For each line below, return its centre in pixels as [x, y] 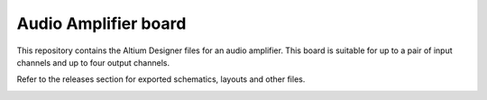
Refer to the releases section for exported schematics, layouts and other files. [161, 79]
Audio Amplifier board [101, 23]
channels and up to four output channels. [93, 62]
